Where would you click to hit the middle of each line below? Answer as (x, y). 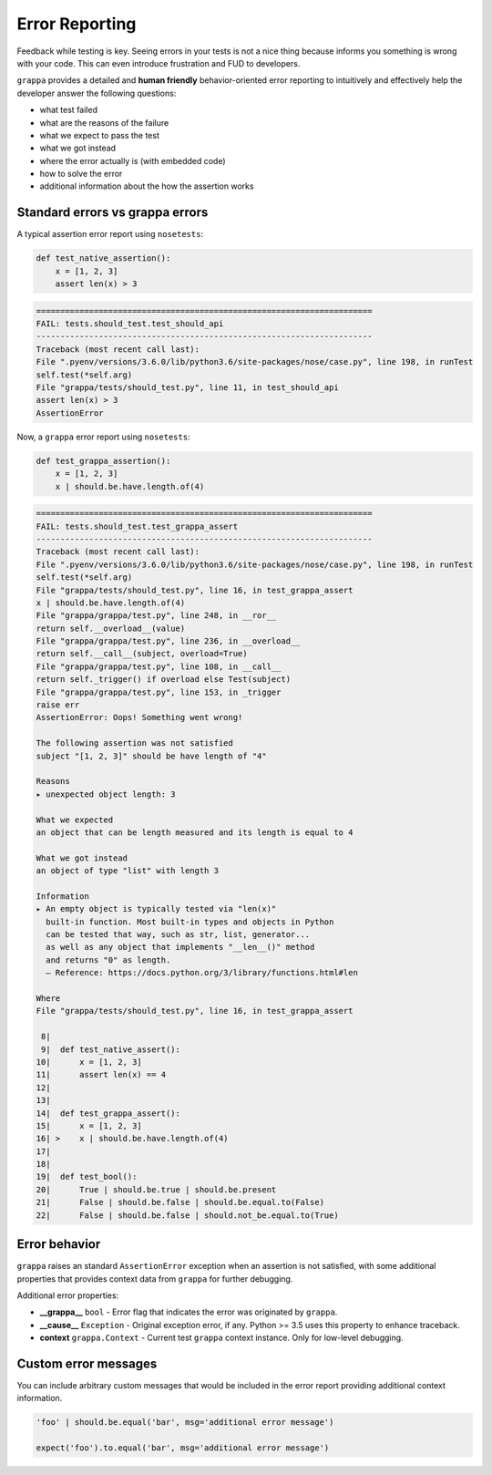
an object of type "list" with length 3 (127, 871)
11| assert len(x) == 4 (101, 1075)
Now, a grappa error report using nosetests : (103, 437)
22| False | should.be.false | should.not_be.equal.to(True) (187, 1215)
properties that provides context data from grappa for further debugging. (155, 1279)
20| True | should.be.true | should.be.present (156, 1189)
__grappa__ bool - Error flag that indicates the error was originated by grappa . (189, 1312)
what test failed (68, 110)
